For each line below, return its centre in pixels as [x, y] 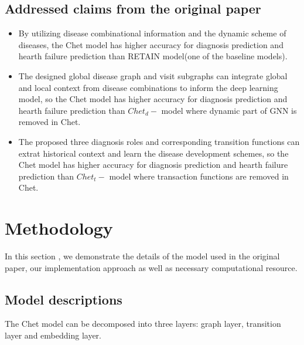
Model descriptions [64, 299]
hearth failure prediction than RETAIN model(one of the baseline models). [153, 56]
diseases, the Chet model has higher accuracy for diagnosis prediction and [151, 44]
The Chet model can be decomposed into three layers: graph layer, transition [143, 324]
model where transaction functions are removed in [199, 176]
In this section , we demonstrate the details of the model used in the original [142, 256]
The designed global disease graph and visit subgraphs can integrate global [153, 75]
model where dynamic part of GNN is [229, 110]
